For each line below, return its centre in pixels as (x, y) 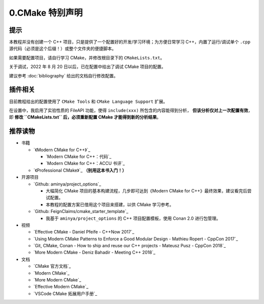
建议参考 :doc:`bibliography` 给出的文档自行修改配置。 (64, 75)
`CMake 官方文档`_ (52, 266)
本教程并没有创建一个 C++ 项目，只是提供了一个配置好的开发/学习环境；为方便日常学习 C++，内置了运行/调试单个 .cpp (130, 42)
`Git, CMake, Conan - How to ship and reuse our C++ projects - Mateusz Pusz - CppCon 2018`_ (130, 246)
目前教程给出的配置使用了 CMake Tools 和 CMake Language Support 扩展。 (88, 101)
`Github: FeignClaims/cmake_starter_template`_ (81, 211)
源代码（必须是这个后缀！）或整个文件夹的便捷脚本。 (63, 48)
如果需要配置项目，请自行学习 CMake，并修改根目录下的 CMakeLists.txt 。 (87, 58)
